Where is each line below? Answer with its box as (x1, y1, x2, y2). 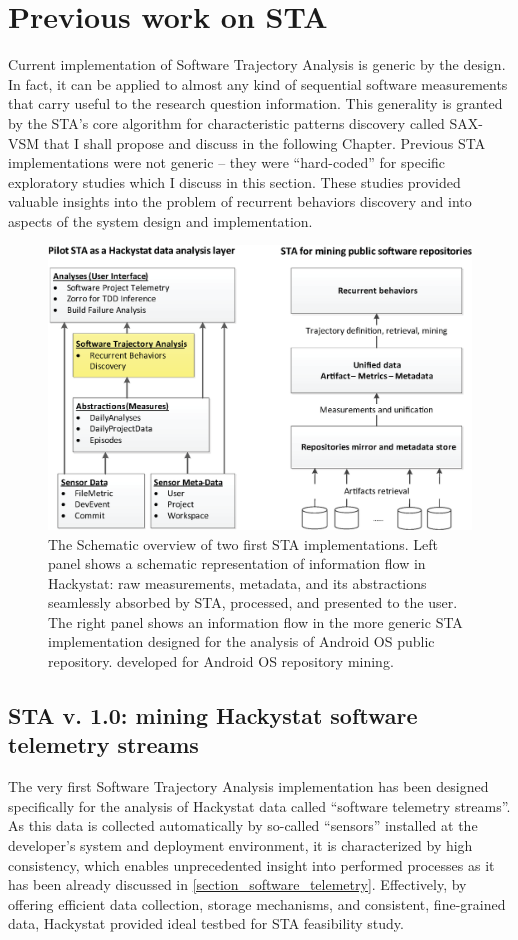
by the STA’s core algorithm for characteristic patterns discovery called (8, 112, 445, 133)
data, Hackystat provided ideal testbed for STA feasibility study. (8, 913, 404, 934)
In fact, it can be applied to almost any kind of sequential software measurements (8, 73, 508, 94)
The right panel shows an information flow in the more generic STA (48, 611, 463, 632)
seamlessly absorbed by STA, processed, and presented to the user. (48, 592, 458, 613)
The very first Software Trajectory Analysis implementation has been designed (8, 776, 489, 797)
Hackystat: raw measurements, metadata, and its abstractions (48, 572, 427, 593)
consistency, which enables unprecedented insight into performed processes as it (8, 854, 495, 875)
